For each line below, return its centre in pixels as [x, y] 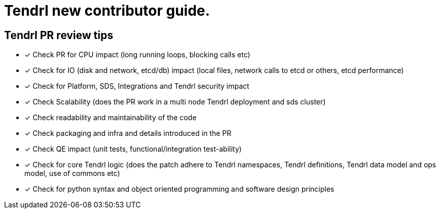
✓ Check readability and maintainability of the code [111, 118]
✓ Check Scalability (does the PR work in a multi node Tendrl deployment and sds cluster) [175, 102]
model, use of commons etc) [72, 173]
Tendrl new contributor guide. [107, 11]
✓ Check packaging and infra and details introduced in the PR [128, 133]
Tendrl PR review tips [59, 35]
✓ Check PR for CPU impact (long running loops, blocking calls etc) [138, 55]
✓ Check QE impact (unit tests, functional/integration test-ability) [133, 149]
